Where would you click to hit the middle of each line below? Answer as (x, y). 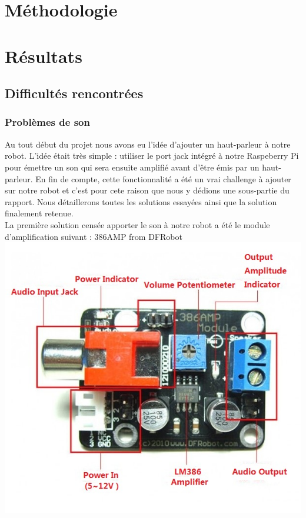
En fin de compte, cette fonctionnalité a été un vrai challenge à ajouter (163, 178)
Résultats (44, 56)
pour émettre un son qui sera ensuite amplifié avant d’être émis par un (132, 167)
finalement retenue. (39, 213)
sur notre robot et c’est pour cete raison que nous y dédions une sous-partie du (147, 190)
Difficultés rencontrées (74, 93)
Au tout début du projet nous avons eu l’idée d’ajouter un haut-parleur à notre (148, 144)
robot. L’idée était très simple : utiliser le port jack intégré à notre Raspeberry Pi (152, 156)
